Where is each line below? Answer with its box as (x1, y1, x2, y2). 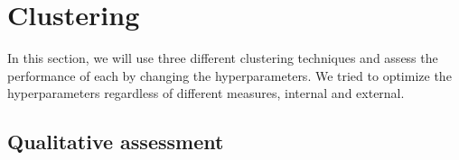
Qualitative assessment (7, 128, 224, 156)
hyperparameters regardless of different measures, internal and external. (7, 84, 405, 102)
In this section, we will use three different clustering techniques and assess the (7, 49, 438, 67)
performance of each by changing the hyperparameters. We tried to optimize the (7, 66, 452, 84)
